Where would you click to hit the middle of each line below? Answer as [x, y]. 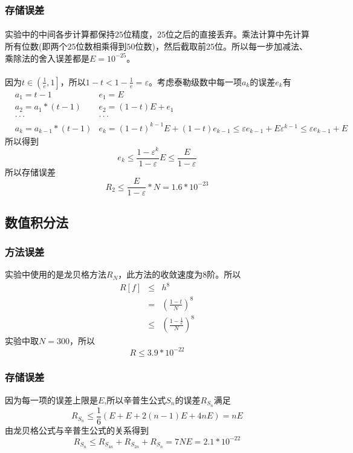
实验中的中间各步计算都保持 [60, 34]
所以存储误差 [30, 171]
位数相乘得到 [101, 46]
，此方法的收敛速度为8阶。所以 [180, 274]
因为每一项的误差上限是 [51, 399]
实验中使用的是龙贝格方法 [56, 274]
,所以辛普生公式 [135, 399]
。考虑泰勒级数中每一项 [195, 81]
